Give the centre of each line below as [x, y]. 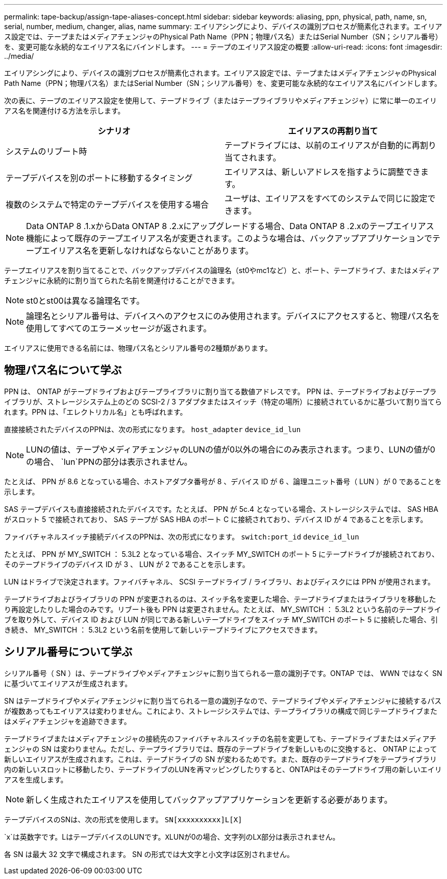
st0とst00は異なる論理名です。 [85, 301]
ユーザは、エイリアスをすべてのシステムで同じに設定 [326, 198]
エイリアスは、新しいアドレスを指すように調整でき [323, 172]
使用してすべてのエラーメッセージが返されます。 [119, 328]
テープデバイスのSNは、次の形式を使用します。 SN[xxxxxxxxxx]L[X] [123, 819]
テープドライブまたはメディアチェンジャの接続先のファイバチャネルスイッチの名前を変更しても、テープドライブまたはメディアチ [220, 738]
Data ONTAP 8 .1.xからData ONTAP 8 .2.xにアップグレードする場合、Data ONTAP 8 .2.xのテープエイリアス [230, 226]
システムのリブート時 [46, 151]
